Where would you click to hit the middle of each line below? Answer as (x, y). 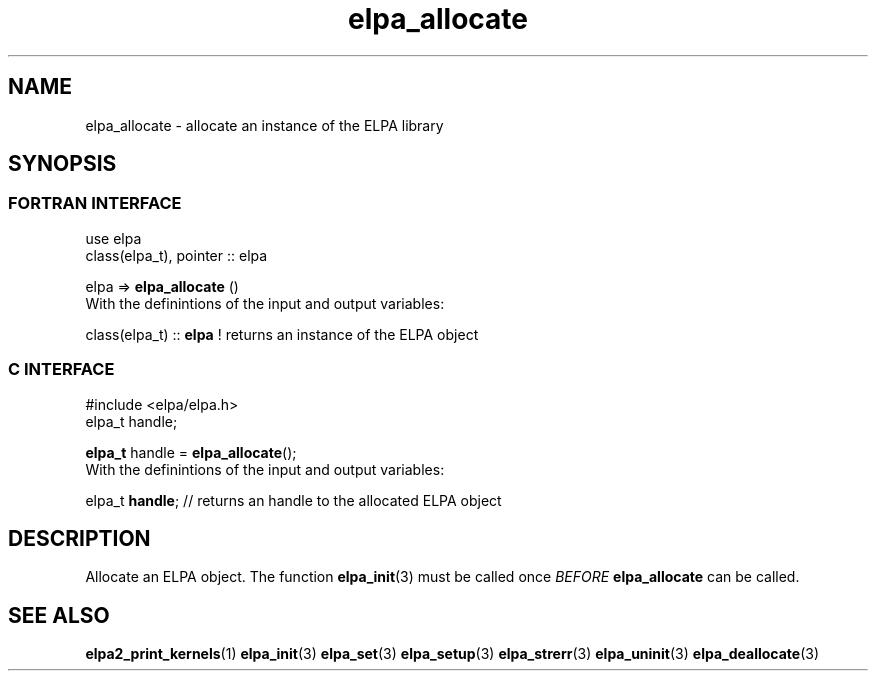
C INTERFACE (61, 369)
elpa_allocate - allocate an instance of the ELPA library (264, 125)
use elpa (113, 238)
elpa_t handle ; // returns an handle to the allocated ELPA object (293, 500)
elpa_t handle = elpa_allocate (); (191, 452)
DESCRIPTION (79, 538)
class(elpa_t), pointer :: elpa (176, 255)
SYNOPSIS (62, 164)
